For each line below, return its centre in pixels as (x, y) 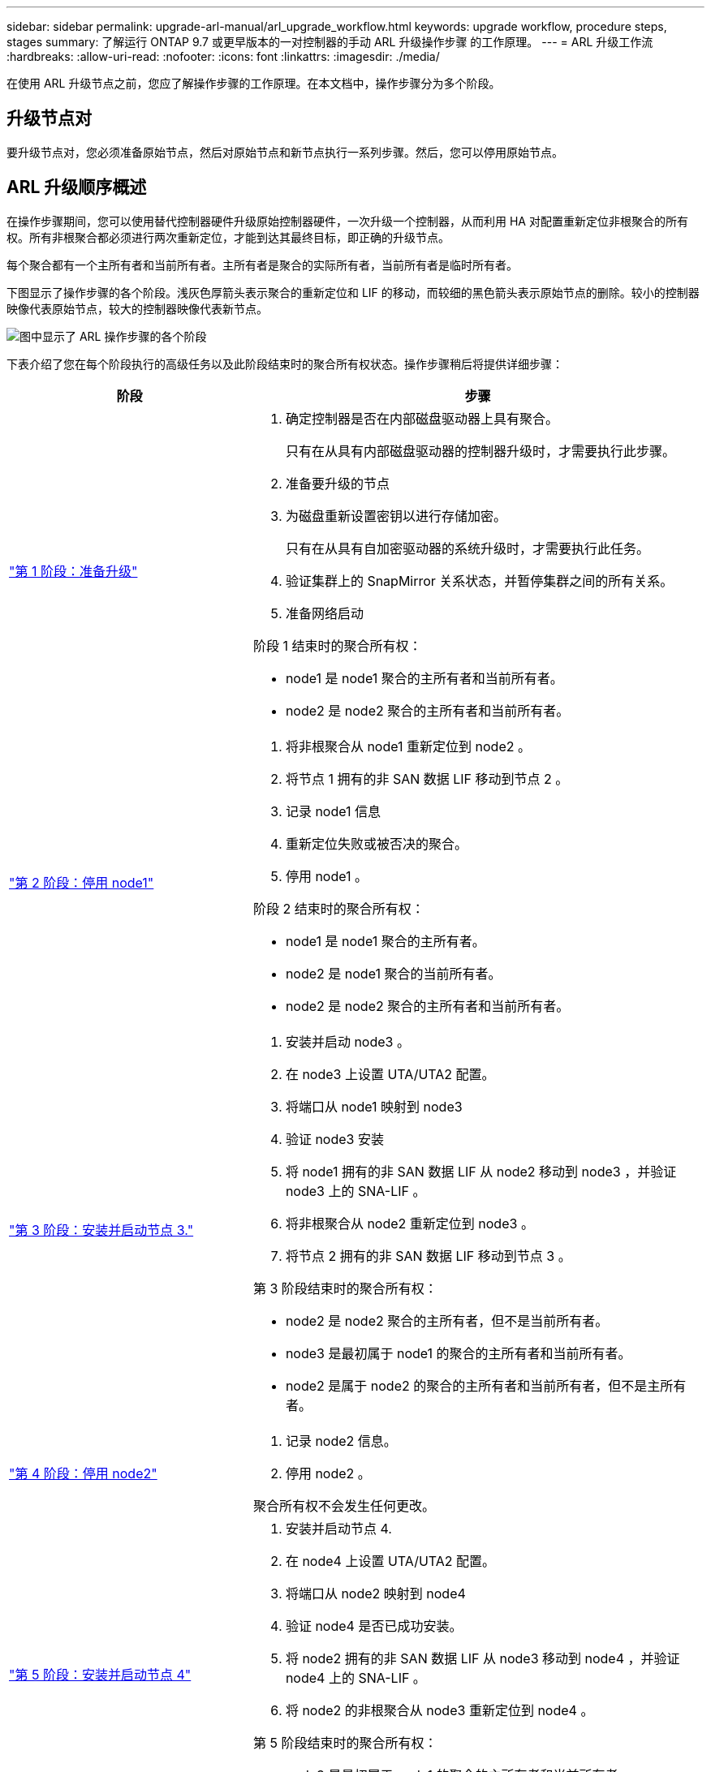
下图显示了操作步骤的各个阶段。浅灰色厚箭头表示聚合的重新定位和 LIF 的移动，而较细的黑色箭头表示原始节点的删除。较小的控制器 (353, 292)
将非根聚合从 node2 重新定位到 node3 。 (409, 1223)
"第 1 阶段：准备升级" (73, 571)
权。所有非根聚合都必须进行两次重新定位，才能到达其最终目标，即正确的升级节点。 (228, 237)
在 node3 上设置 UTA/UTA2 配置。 (390, 1074)
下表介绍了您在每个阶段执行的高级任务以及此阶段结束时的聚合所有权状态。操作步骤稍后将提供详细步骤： (285, 363)
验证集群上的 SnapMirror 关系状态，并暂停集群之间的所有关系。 (479, 581)
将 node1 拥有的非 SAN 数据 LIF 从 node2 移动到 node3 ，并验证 (481, 1171)
